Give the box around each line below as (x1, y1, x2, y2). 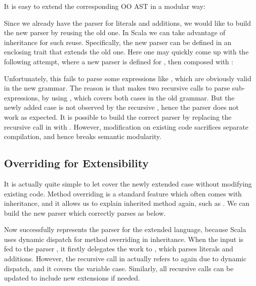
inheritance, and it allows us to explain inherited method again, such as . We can (4, 198, 250, 208)
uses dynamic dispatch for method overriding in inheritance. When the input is (4, 234, 244, 244)
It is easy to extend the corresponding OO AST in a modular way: (4, 1, 206, 11)
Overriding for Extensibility (4, 155, 149, 171)
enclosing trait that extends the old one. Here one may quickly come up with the (4, 47, 249, 57)
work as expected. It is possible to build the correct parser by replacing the (4, 111, 232, 122)
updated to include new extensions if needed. (4, 273, 140, 283)
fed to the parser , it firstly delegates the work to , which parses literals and (4, 243, 233, 254)
